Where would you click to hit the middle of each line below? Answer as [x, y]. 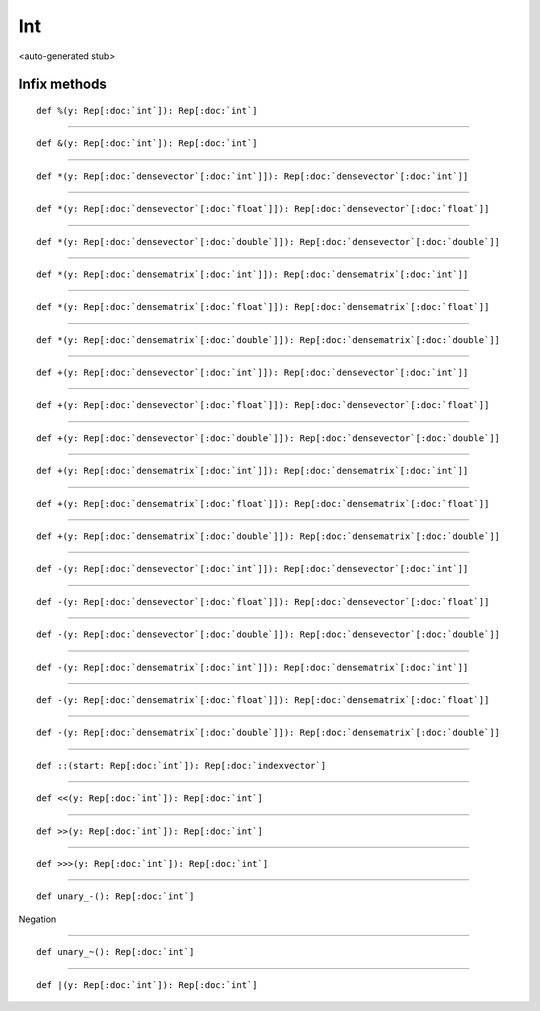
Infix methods [62, 84]
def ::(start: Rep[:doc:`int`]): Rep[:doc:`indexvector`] [181, 765]
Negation [37, 919]
